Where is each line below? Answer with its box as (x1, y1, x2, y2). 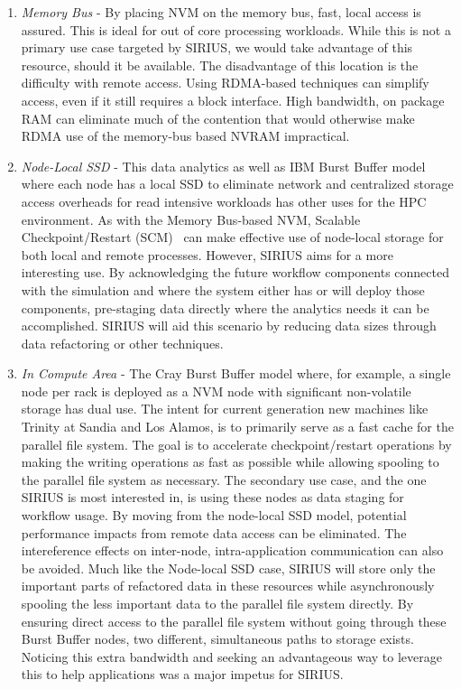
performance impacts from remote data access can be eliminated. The (21, 523, 407, 542)
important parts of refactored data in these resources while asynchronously (21, 576, 435, 595)
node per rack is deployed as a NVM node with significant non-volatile (21, 381, 411, 400)
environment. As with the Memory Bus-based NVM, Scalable (21, 209, 361, 228)
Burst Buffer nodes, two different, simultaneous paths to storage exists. (21, 629, 414, 648)
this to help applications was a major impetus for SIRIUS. (21, 665, 344, 684)
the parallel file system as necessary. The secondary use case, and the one (21, 470, 427, 489)
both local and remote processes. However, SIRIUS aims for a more (21, 245, 393, 264)
